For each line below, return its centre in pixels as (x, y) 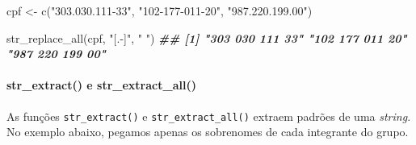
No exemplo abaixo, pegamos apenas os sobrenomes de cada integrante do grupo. (208, 132)
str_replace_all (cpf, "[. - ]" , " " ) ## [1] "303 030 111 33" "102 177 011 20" (207, 37)
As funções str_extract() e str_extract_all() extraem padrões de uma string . (209, 116)
